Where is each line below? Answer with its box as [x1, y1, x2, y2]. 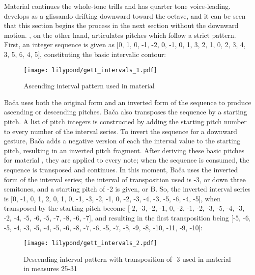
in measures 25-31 [24, 263, 78, 274]
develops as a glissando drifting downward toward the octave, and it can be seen [4, 10, 246, 21]
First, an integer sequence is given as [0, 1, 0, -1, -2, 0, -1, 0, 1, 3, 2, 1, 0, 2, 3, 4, [4, 39, 246, 50]
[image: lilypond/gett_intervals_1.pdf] [24, 66, 158, 74]
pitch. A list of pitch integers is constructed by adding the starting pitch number [4, 116, 247, 126]
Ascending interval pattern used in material [24, 81, 155, 91]
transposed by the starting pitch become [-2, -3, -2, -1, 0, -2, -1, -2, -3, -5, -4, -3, [4, 203, 245, 213]
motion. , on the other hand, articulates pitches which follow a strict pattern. [4, 29, 236, 40]
